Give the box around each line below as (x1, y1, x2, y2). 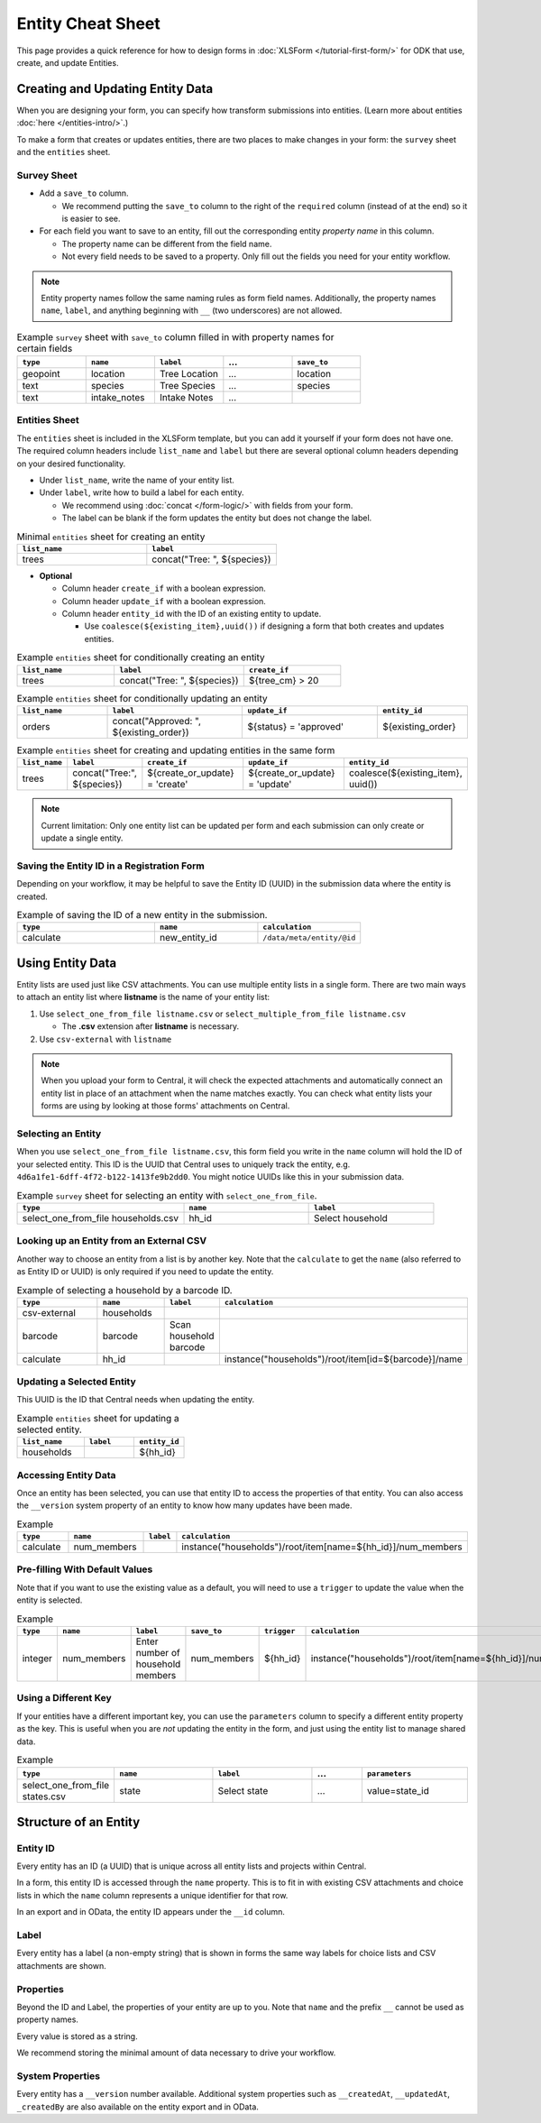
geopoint (22, 368, 60, 381)
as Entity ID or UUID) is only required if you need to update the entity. (16, 1265, 274, 1276)
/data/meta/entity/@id (262, 933, 356, 942)
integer (22, 1652, 53, 1665)
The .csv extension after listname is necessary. (61, 1021, 240, 1032)
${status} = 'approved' (247, 721, 344, 732)
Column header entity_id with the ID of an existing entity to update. (61, 609, 322, 620)
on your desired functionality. (16, 458, 126, 469)
